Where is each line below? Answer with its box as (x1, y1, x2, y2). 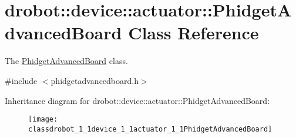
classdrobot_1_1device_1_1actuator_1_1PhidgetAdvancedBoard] (28, 124, 273, 133)
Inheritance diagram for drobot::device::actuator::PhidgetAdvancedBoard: (5, 94, 270, 106)
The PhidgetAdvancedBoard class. (5, 55, 128, 67)
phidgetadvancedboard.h (51, 74, 139, 86)
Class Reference (128, 21, 259, 45)
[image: (28, 115, 58, 124)
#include (5, 74, 38, 86)
